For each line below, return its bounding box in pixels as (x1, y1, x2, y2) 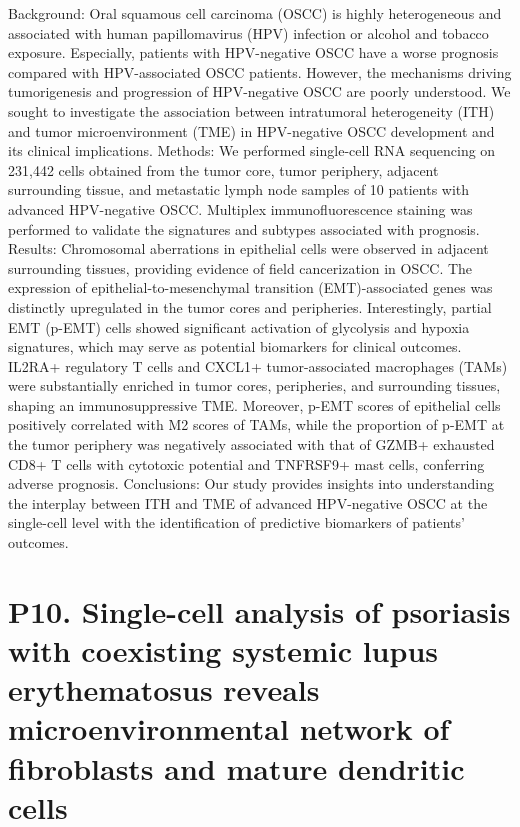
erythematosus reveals (8, 669, 320, 710)
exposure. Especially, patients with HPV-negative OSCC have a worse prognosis (8, 42, 499, 63)
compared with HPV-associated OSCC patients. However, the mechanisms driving (8, 61, 512, 82)
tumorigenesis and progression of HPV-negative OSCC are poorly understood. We (8, 81, 511, 102)
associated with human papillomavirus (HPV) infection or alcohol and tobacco (8, 22, 489, 43)
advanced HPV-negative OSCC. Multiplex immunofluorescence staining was (8, 198, 473, 219)
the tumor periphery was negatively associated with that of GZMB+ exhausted (8, 434, 495, 455)
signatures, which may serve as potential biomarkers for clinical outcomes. (8, 336, 462, 357)
